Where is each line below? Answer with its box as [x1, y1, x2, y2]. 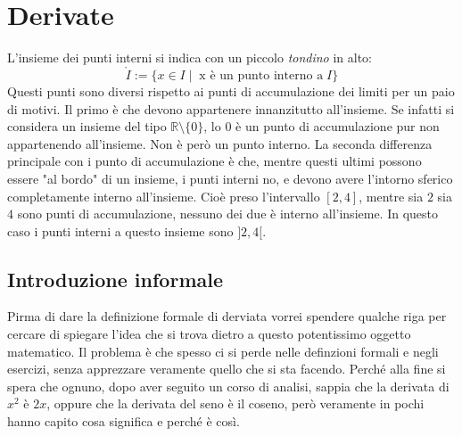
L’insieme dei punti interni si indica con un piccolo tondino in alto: [7, 48, 373, 67]
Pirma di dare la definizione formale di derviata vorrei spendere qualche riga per [7, 307, 447, 325]
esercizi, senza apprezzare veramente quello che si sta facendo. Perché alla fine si [7, 359, 446, 378]
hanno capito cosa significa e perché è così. [7, 412, 240, 431]
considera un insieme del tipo [7, 117, 167, 136]
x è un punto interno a [199, 69, 324, 82]
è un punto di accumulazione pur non [235, 117, 440, 136]
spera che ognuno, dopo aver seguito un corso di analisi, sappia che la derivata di [7, 376, 450, 395]
